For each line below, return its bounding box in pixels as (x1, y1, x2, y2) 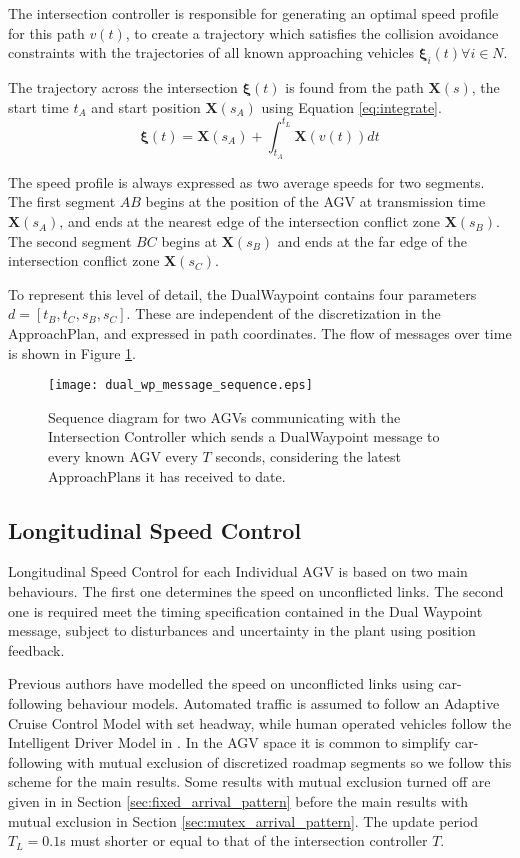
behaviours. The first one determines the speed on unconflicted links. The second (8, 581, 504, 602)
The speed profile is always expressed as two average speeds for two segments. (8, 171, 485, 192)
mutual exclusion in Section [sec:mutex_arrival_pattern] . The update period (8, 810, 479, 831)
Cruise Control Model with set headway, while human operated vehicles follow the (8, 712, 512, 733)
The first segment (8, 191, 116, 212)
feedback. (8, 639, 65, 660)
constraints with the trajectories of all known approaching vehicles (8, 42, 415, 63)
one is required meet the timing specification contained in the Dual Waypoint (8, 600, 483, 621)
